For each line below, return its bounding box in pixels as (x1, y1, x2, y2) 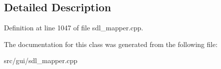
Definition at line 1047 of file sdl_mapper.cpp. (4, 23, 143, 33)
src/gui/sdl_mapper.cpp (4, 55, 78, 66)
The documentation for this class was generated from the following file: (4, 39, 218, 49)
